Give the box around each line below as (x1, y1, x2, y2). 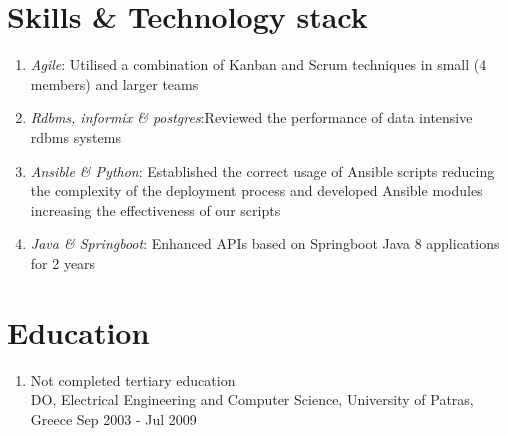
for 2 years (30, 252, 96, 273)
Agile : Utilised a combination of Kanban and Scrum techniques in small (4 (30, 54, 487, 75)
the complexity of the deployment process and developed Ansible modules (30, 180, 483, 201)
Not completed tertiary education (30, 369, 236, 390)
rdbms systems (30, 126, 121, 147)
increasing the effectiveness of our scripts (30, 199, 281, 220)
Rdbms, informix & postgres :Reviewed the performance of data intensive (30, 107, 473, 128)
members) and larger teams (30, 73, 199, 94)
